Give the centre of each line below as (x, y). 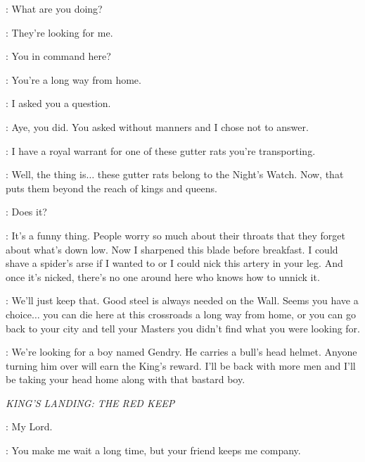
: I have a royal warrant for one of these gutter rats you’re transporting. (161, 150)
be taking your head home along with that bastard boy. (126, 379)
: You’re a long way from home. (73, 79)
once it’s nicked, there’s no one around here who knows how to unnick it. (163, 276)
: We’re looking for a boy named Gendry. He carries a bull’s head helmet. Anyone (181, 352)
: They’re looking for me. (59, 32)
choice (19, 314)
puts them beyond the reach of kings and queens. (111, 188)
